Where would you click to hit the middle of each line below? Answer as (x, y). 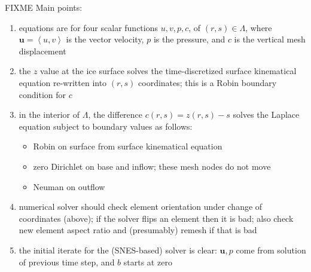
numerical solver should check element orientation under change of (141, 207)
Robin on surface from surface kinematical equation (128, 146)
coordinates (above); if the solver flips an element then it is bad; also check (156, 218)
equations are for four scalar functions (88, 27)
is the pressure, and (189, 39)
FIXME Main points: (44, 7)
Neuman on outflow (69, 186)
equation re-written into (63, 82)
